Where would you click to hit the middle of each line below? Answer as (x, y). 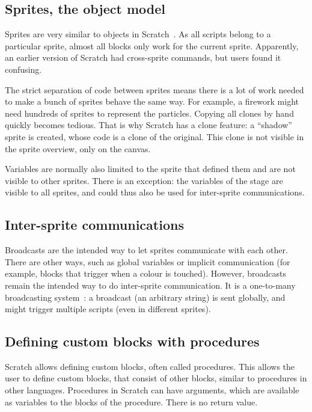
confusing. (23, 69)
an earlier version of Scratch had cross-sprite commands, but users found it (143, 57)
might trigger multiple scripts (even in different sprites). (108, 309)
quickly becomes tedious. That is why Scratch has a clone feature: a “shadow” (148, 125)
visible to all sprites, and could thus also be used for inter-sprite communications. (155, 192)
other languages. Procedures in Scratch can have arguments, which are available (152, 390)
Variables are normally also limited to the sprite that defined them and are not (150, 169)
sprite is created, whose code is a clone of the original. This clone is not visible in (154, 136)
